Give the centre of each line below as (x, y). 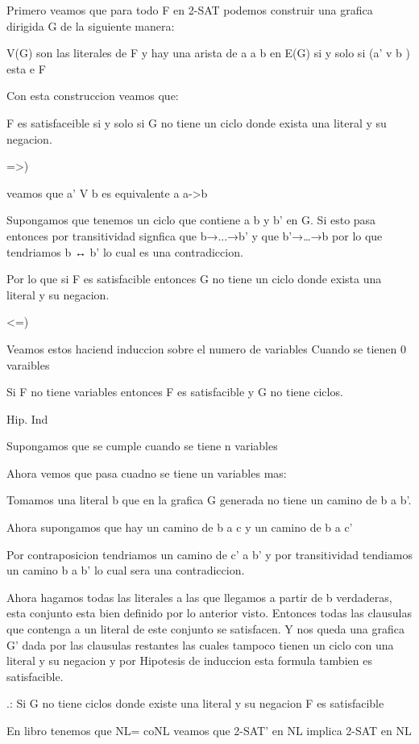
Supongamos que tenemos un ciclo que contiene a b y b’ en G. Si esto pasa (191, 220)
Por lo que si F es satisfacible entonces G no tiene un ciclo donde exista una (194, 279)
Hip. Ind (27, 418)
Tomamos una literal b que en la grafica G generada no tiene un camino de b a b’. (209, 500)
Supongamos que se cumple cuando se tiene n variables (142, 446)
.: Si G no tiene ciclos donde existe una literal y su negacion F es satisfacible (195, 703)
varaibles (28, 364)
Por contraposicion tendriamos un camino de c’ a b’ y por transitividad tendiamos (209, 554)
